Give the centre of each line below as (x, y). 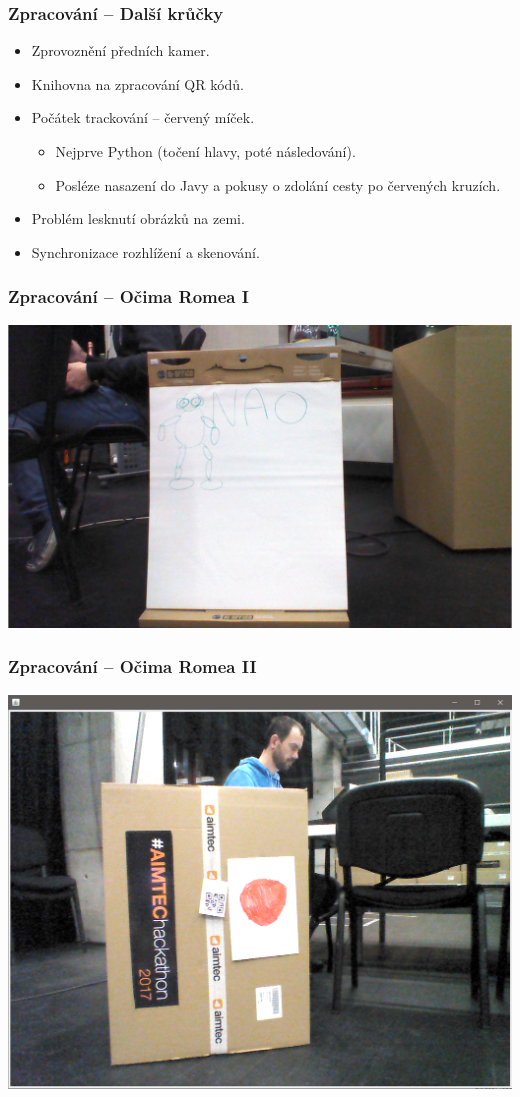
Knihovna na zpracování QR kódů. (138, 83)
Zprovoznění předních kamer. (120, 50)
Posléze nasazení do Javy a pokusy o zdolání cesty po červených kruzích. (278, 184)
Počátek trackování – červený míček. (143, 117)
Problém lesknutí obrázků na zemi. (138, 218)
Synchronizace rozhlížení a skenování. (145, 251)
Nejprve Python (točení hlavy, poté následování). (205, 151)
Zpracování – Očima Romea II (132, 666)
